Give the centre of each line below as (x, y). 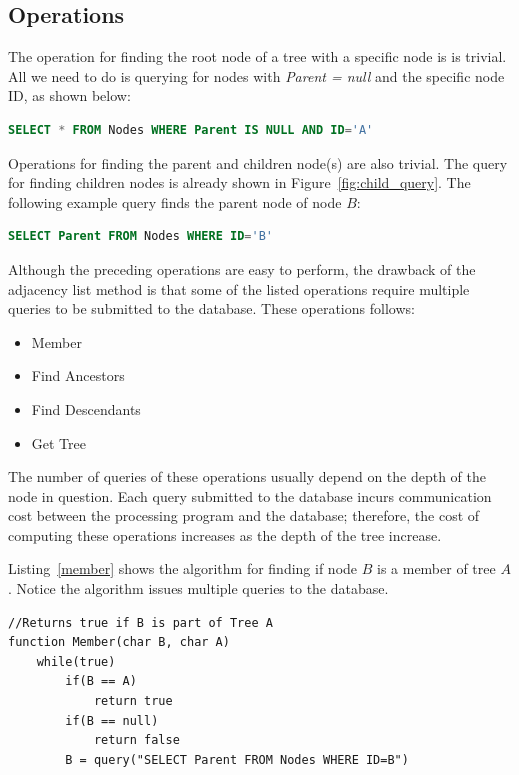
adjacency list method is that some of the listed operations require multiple (239, 288)
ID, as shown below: (69, 95)
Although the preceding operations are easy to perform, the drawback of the (242, 268)
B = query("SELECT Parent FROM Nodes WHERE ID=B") (237, 759)
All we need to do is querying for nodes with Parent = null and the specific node (256, 75)
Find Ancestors (78, 375)
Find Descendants (86, 408)
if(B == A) (101, 681)
